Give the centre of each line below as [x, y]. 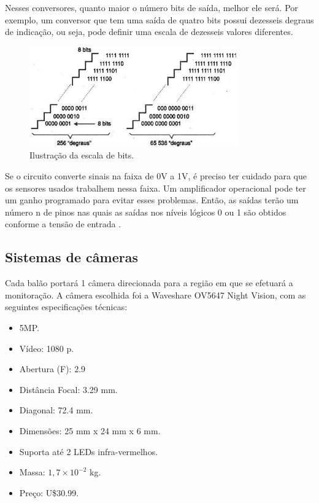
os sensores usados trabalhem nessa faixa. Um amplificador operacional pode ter [156, 188]
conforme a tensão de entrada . [63, 224]
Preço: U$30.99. [49, 492]
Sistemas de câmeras [71, 257]
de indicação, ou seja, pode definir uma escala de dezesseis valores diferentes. [149, 32]
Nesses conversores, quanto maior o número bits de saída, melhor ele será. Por [152, 7]
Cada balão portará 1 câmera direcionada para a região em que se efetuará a [149, 283]
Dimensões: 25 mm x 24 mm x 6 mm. [90, 430]
